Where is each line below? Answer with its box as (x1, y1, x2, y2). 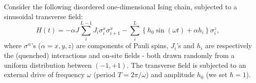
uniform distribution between (4, 59, 92, 70)
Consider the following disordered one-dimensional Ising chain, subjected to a (4, 1, 237, 11)
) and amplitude (146, 69, 195, 80)
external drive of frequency (4, 69, 85, 80)
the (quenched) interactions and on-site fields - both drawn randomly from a (4, 50, 235, 60)
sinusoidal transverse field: (4, 11, 83, 21)
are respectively (205, 40, 252, 51)
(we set (206, 69, 227, 80)
